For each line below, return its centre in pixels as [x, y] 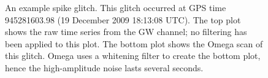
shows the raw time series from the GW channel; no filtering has [126, 32]
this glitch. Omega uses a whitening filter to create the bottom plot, [133, 56]
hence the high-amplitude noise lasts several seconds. [104, 67]
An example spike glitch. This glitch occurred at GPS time [116, 7]
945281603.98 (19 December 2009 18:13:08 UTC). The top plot [123, 19]
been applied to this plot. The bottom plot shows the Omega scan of [134, 43]
